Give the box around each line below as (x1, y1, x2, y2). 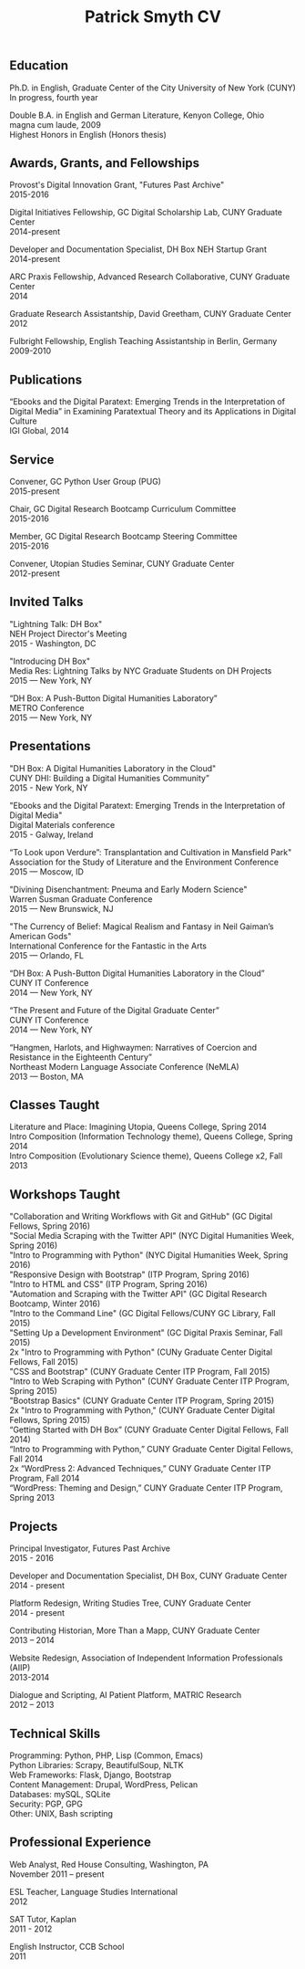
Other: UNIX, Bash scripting (9, 1807, 114, 1818)
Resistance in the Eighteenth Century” (9, 1052, 153, 1063)
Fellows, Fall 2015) (9, 1356, 79, 1367)
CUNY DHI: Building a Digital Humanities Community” (9, 772, 209, 783)
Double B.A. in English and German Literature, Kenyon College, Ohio (9, 110, 265, 120)
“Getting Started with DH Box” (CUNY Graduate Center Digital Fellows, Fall (9, 1424, 289, 1435)
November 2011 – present (9, 1869, 105, 1880)
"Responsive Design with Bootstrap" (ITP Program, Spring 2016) (9, 1269, 250, 1280)
